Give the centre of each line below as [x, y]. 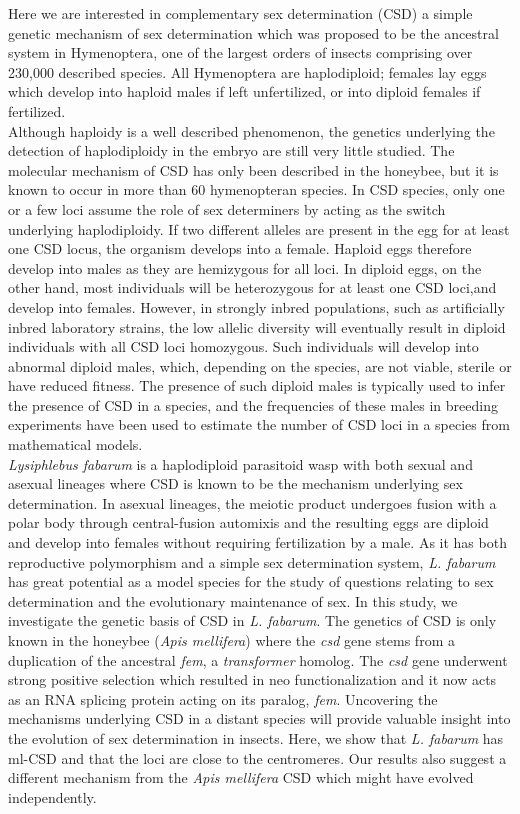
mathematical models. [75, 444]
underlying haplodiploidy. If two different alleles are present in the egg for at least [259, 228]
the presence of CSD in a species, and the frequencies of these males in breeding [253, 404]
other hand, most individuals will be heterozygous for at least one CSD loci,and [252, 287]
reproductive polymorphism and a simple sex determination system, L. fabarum [252, 561]
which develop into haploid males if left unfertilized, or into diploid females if [244, 91]
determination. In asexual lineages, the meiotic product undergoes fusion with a [252, 502]
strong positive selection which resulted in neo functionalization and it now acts [252, 679]
